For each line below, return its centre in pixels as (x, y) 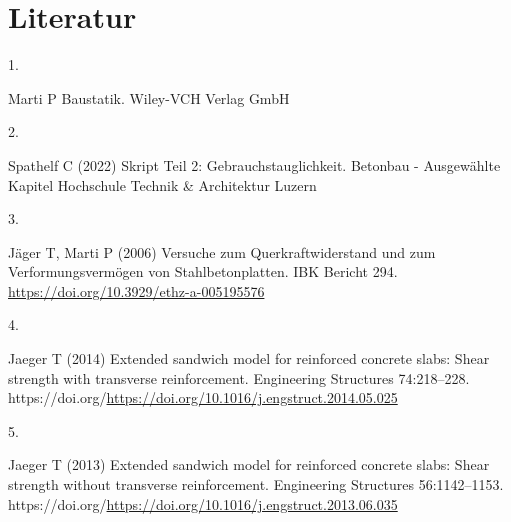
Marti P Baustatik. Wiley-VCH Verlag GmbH (149, 97)
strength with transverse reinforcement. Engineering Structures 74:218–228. (239, 377)
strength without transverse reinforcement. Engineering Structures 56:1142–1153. (256, 484)
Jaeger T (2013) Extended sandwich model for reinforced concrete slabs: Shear (249, 464)
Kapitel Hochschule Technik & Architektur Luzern (162, 184)
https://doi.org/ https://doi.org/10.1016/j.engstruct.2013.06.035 (203, 503)
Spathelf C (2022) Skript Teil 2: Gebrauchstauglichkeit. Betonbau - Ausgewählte (254, 164)
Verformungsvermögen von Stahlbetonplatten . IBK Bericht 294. (203, 271)
